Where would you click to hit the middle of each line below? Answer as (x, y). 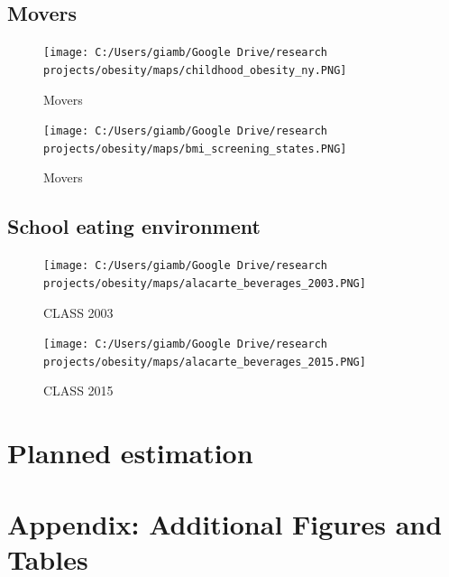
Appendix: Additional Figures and (225, 523)
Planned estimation (130, 453)
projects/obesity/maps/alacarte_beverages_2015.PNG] (205, 362)
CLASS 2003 (78, 312)
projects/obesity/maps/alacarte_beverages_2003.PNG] (205, 283)
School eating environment (134, 226)
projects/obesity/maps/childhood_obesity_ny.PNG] (195, 70)
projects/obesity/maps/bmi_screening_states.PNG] (195, 149)
